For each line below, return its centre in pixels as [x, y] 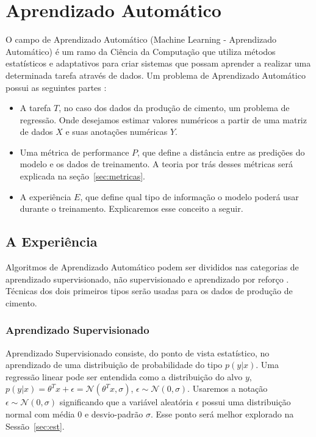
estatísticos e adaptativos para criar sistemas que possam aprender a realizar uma [158, 63]
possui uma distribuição [246, 402]
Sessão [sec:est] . [35, 426]
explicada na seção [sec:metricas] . [82, 176]
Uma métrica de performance [74, 152]
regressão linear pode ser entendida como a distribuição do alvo [124, 376]
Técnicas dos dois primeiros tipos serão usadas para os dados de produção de [149, 291]
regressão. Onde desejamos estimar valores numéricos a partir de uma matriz [163, 119]
